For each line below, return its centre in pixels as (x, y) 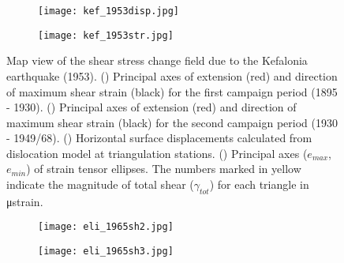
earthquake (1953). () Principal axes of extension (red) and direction (172, 75)
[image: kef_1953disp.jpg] (108, 11)
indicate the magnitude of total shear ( (100, 184)
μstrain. (25, 201)
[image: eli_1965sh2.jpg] (106, 227)
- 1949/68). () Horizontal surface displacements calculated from (159, 138)
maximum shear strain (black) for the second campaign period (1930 (172, 122)
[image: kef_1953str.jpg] (106, 35)
